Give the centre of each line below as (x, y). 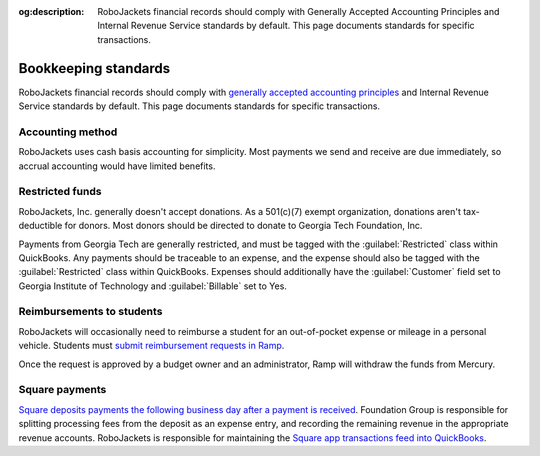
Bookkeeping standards (94, 68)
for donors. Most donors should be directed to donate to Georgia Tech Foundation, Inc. (243, 226)
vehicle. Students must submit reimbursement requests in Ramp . (151, 346)
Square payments (62, 390)
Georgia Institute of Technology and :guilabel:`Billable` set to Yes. (152, 286)
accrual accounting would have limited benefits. (117, 166)
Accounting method (68, 132)
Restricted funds (60, 192)
